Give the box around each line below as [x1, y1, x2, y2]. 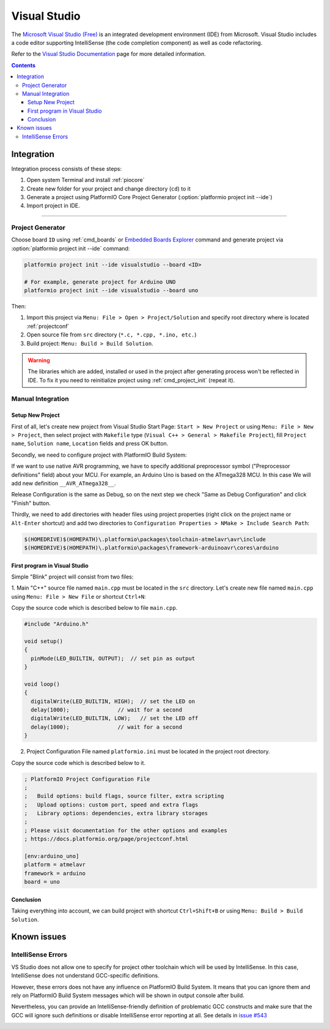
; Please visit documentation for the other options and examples [24, 827, 227, 833]
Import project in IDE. [26, 202, 80, 210]
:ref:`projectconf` [26, 322, 70, 330]
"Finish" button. [11, 499, 51, 507]
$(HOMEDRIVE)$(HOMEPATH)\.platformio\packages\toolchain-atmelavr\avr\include [24, 536, 266, 542]
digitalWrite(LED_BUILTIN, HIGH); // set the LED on [31, 697, 196, 705]
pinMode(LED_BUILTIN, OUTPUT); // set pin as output [31, 655, 196, 662]
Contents [11, 61, 36, 69]
